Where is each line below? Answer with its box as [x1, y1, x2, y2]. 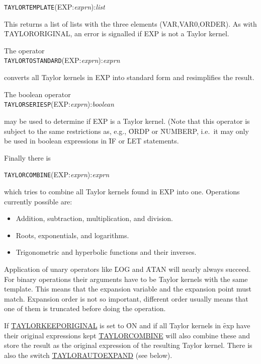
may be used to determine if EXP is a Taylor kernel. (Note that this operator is [4, 115, 250, 126]
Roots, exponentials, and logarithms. [16, 230, 129, 240]
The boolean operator [4, 89, 71, 99]
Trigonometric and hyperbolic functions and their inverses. [16, 247, 197, 257]
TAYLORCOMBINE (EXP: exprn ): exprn [4, 169, 110, 180]
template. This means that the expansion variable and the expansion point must [4, 283, 251, 294]
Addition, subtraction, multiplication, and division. [16, 213, 173, 224]
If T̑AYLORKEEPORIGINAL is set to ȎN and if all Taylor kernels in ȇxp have [4, 320, 250, 330]
